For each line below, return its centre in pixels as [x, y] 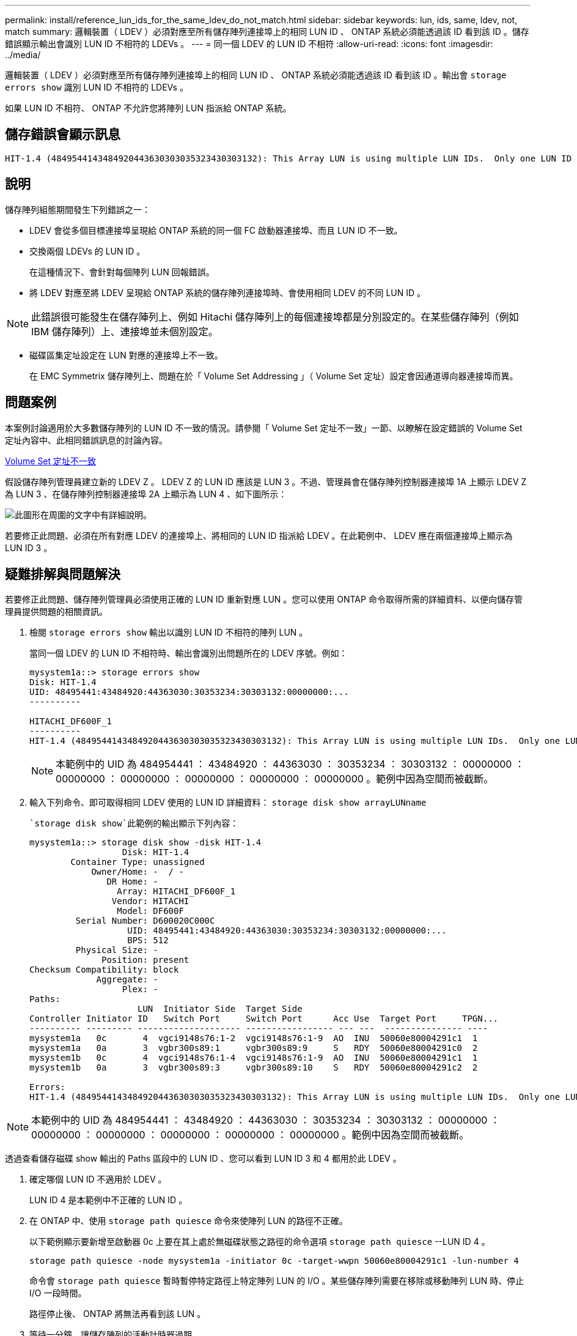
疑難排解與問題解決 [63, 574]
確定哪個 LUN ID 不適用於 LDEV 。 [98, 1179]
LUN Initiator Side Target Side [220, 1009]
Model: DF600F [150, 911]
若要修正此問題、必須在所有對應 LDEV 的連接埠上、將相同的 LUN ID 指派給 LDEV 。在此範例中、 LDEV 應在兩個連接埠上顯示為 [259, 535]
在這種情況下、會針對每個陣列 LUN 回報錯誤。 [122, 272]
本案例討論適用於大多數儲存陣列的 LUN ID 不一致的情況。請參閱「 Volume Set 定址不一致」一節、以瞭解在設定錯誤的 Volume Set [264, 428]
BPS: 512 [148, 941]
